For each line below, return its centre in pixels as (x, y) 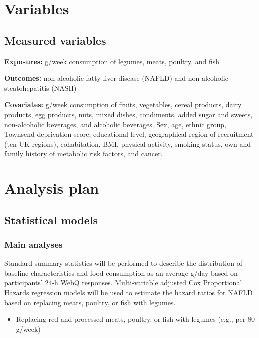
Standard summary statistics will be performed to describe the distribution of (123, 263)
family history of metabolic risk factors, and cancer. (83, 153)
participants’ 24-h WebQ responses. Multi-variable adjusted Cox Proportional (123, 283)
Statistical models (51, 220)
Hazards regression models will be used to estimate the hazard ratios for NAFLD (128, 293)
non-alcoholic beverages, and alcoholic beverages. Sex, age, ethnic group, (115, 124)
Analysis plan (52, 188)
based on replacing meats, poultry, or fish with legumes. (90, 302)
